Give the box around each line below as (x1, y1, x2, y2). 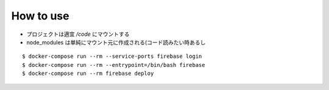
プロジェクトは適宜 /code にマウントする (26, 30, 130, 38)
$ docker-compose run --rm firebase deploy (22, 70, 154, 77)
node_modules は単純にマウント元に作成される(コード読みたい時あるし (26, 38, 206, 46)
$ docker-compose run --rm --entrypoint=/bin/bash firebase (22, 61, 205, 68)
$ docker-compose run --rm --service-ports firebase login (22, 53, 202, 60)
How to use (11, 9, 69, 22)
